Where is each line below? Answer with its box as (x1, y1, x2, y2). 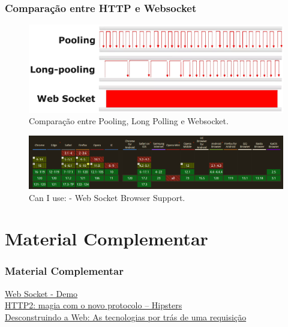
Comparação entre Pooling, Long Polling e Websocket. (29, 115, 229, 127)
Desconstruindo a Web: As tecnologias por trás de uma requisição (5, 310, 247, 323)
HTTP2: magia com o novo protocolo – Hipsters (5, 299, 182, 311)
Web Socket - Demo (5, 287, 78, 299)
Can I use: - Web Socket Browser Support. (29, 191, 185, 203)
